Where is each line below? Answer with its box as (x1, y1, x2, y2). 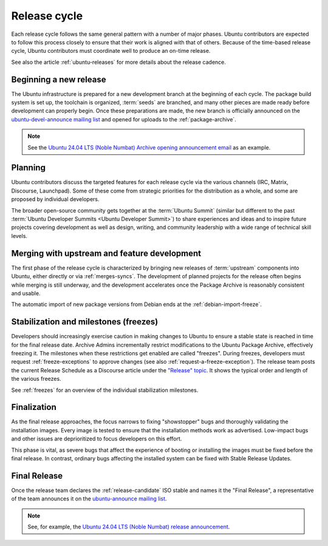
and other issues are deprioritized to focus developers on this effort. (11, 435, 182, 443)
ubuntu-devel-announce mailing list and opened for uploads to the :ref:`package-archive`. (11, 115, 236, 123)
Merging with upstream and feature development (11, 248, 202, 258)
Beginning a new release (11, 74, 106, 84)
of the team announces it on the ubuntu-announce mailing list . (11, 495, 167, 502)
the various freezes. (11, 375, 61, 383)
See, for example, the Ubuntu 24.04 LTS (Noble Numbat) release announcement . (27, 523, 230, 531)
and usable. (11, 289, 41, 297)
